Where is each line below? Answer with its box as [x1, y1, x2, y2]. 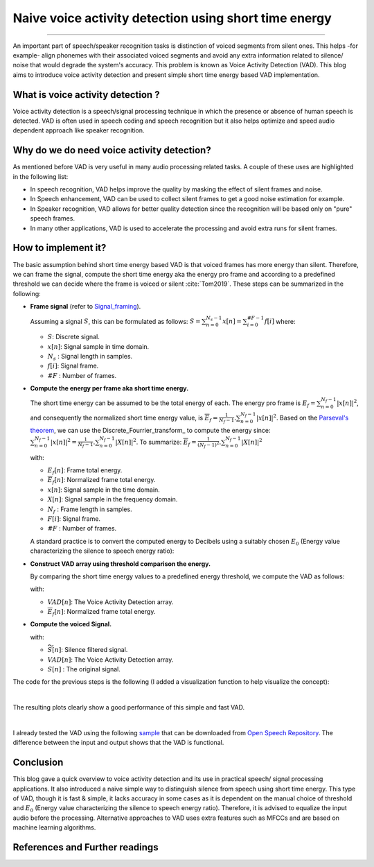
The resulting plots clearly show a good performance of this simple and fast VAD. [12, 703, 245, 712]
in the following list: [12, 172, 69, 180]
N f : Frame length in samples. [47, 505, 132, 515]
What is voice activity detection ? [12, 89, 160, 101]
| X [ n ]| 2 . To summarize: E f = [115, 437, 197, 447]
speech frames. [30, 214, 75, 223]
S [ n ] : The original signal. [47, 665, 121, 673]
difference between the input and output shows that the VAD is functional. [12, 739, 224, 747]
